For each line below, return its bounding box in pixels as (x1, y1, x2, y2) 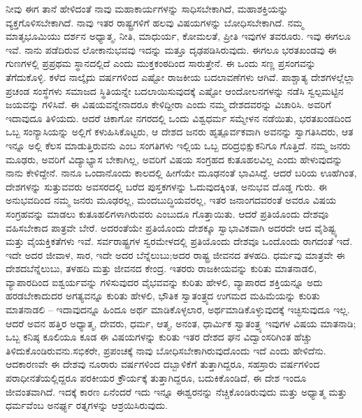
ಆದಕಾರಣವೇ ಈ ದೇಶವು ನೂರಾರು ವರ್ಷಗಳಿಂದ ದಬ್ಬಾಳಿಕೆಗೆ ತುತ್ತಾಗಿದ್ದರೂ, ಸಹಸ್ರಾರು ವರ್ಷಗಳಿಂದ (6, 357, 320, 371)
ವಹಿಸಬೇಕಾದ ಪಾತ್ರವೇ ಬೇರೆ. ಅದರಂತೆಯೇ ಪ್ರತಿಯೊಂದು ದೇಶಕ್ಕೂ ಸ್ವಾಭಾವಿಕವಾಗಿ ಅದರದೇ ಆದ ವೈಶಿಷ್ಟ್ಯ (6, 220, 338, 234)
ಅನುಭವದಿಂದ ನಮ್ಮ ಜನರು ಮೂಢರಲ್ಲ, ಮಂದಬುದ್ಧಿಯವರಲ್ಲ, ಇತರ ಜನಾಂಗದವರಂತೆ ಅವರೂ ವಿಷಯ (6, 193, 337, 207)
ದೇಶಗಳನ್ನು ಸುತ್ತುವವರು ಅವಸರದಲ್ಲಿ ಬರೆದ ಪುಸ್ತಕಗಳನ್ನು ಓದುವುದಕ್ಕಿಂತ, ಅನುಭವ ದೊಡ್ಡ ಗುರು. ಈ (6, 179, 327, 193)
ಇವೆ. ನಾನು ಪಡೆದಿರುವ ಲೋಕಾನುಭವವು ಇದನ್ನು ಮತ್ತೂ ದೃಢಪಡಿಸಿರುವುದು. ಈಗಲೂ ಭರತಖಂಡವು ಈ (6, 42, 337, 57)
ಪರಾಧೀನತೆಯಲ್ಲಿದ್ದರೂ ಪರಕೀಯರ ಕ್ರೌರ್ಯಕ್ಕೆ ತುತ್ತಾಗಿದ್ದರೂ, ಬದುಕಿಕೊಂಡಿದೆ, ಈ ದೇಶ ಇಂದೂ (6, 371, 307, 385)
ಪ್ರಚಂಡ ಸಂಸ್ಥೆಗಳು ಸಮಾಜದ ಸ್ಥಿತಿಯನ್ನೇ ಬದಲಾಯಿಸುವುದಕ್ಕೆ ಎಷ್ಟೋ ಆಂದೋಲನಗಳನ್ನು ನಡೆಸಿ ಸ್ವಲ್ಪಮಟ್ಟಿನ (6, 83, 344, 98)
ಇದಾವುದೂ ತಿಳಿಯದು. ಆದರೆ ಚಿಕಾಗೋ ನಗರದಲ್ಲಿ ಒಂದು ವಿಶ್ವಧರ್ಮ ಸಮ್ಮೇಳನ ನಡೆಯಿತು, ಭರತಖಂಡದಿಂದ (6, 110, 352, 125)
